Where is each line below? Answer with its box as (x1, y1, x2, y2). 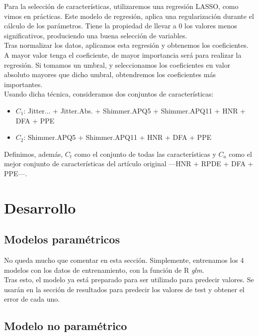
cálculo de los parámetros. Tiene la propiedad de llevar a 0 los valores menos (4, 20, 237, 31)
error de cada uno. (4, 294, 60, 304)
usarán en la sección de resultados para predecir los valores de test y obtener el (4, 284, 245, 294)
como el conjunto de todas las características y (74, 148, 216, 159)
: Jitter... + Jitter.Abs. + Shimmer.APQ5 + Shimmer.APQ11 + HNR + (23, 105, 246, 115)
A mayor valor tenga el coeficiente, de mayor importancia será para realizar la (4, 49, 242, 60)
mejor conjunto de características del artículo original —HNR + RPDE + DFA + (4, 158, 254, 169)
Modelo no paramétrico (4, 318, 127, 334)
